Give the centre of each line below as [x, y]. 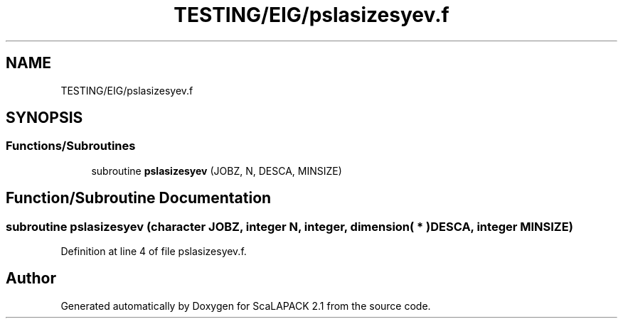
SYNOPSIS [44, 118]
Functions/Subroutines [71, 146]
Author [31, 279]
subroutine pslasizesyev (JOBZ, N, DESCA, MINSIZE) [217, 171]
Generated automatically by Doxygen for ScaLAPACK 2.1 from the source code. [246, 306]
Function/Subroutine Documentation [139, 198]
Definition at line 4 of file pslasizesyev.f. [154, 252]
